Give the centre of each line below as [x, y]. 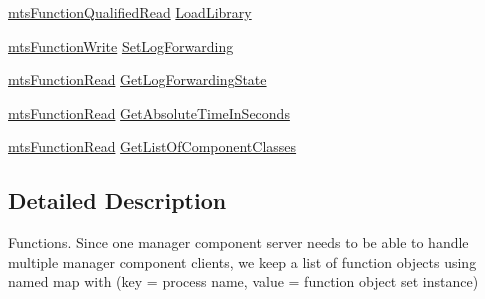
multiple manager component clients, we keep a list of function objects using [242, 261]
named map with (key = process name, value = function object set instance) [243, 281]
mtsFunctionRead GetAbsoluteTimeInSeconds [149, 112]
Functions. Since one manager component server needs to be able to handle [238, 242]
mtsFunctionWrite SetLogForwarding [121, 45]
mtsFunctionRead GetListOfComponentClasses [152, 146]
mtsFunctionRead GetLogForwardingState [137, 79]
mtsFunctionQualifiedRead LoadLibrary [130, 12]
